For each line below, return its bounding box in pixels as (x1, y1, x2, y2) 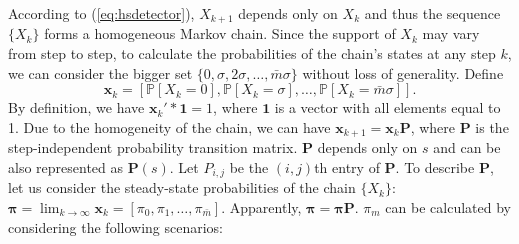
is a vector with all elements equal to (274, 97, 501, 118)
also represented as (8, 156, 124, 177)
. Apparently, (221, 196, 302, 217)
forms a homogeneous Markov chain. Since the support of (44, 23, 396, 44)
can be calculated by (385, 196, 511, 217)
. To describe (395, 156, 475, 177)
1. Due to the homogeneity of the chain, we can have (8, 116, 331, 137)
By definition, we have (8, 97, 145, 118)
